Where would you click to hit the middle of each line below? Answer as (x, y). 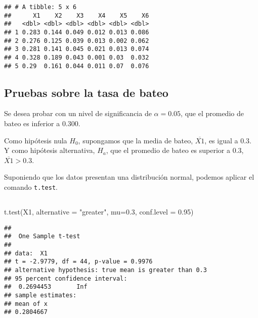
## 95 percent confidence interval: (66, 278)
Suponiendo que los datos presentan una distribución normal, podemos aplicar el (129, 177)
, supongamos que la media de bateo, (136, 140)
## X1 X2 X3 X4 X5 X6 (77, 15)
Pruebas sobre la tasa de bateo (86, 92)
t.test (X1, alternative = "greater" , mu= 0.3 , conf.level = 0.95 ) (99, 212)
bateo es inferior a (32, 123)
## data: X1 (26, 253)
